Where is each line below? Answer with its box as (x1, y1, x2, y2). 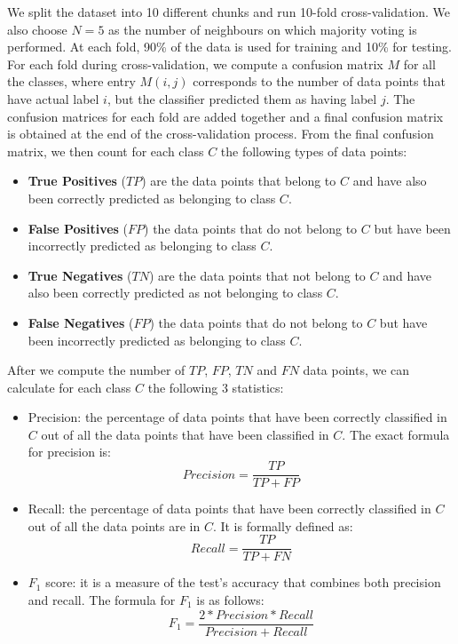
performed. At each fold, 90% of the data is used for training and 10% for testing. (7, 37, 452, 56)
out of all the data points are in (28, 516, 201, 535)
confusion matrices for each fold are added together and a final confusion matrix (7, 107, 444, 125)
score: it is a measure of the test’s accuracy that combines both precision (45, 573, 441, 592)
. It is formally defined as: (212, 516, 353, 535)
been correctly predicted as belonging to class (28, 188, 276, 207)
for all (403, 54, 436, 73)
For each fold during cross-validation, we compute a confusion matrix (7, 54, 383, 73)
